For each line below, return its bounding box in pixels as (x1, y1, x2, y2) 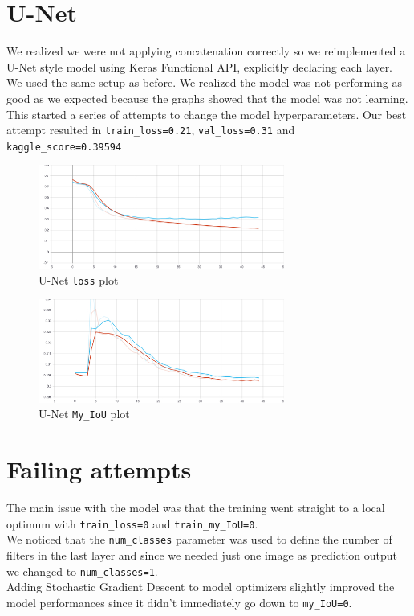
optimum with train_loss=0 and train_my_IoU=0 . (6, 515, 258, 532)
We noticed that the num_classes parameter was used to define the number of (6, 531, 392, 548)
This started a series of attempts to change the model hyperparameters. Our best (6, 105, 407, 122)
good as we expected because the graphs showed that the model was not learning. (6, 89, 408, 106)
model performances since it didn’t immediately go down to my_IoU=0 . (6, 593, 352, 610)
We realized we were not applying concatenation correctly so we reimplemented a (6, 43, 406, 60)
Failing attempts (6, 453, 192, 486)
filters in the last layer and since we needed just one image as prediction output (6, 546, 397, 563)
